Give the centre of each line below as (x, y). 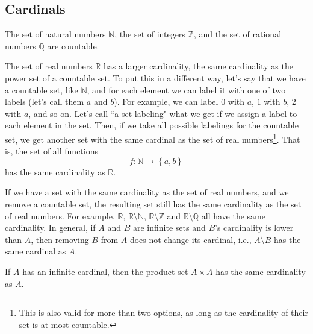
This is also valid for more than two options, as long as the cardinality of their (163, 313)
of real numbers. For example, (60, 216)
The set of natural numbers (55, 34)
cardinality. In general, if (50, 228)
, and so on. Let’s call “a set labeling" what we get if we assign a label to (163, 113)
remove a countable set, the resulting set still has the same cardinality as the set (153, 203)
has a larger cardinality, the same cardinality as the (198, 66)
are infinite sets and (169, 228)
